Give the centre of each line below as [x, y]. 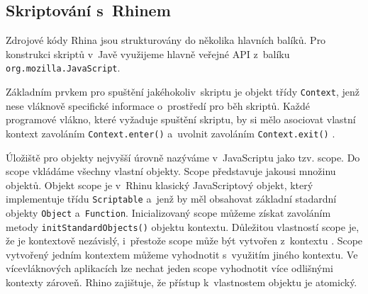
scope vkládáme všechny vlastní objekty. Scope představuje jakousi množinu [171, 171]
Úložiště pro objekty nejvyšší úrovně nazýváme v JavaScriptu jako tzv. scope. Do [183, 157]
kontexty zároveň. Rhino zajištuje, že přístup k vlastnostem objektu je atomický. [182, 282]
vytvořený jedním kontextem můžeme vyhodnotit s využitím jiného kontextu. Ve [182, 254]
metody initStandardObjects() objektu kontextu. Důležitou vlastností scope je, [183, 226]
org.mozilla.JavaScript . [63, 68]
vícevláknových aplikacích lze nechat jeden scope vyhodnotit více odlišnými [169, 268]
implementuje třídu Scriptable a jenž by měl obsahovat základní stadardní [171, 199]
